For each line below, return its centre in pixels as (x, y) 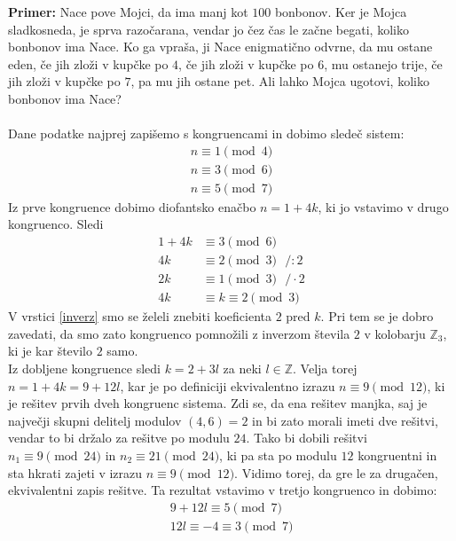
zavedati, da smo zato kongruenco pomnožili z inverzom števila (179, 333)
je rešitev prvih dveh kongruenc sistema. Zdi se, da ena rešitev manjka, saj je (218, 403)
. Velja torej (325, 368)
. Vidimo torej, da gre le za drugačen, (336, 472)
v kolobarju (395, 333)
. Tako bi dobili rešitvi (307, 438)
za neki (242, 368)
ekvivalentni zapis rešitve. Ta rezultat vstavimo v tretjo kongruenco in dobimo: (223, 490)
